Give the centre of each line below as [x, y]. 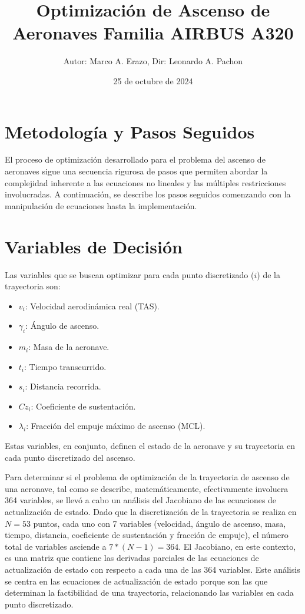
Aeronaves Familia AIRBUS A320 [153, 33]
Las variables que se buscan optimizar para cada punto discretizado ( [130, 274]
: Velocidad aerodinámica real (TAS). [92, 306]
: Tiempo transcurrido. [65, 366]
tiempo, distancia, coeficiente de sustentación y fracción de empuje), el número [147, 535]
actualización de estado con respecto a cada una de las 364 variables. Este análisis [152, 570]
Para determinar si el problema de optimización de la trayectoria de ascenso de [147, 477]
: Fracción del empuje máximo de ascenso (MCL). [116, 426]
